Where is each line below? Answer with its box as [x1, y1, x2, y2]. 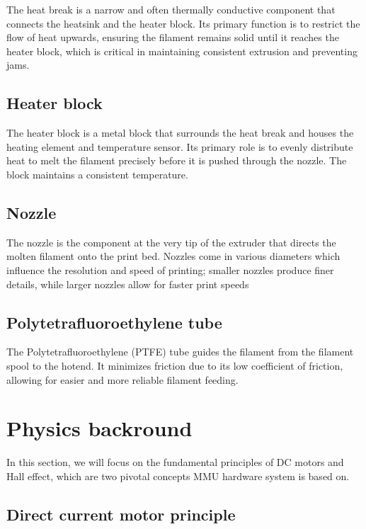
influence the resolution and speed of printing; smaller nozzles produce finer [6, 262, 334, 277]
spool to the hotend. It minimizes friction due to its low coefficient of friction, [6, 358, 343, 372]
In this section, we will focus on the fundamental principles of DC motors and [6, 455, 344, 470]
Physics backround [6, 414, 193, 443]
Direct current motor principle [6, 503, 236, 525]
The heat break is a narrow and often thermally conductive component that [6, 2, 336, 16]
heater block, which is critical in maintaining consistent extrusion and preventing [6, 43, 358, 58]
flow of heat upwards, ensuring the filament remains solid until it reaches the [6, 30, 339, 45]
